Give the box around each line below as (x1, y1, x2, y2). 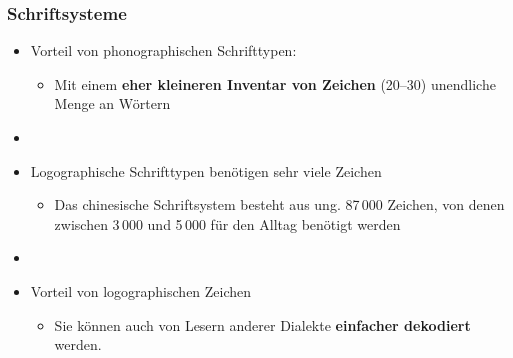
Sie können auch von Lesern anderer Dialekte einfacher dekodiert (54, 314, 471, 335)
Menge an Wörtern (54, 93, 171, 114)
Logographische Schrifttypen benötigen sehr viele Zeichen (30, 160, 382, 181)
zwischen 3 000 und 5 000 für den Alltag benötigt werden (54, 213, 401, 234)
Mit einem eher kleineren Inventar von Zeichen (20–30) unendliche (54, 73, 496, 94)
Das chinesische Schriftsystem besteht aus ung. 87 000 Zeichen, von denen (54, 194, 505, 215)
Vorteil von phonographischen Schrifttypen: (30, 40, 297, 61)
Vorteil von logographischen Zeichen (30, 280, 252, 301)
